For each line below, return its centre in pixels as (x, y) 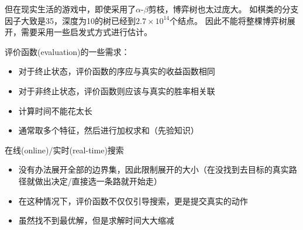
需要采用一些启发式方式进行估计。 (86, 32)
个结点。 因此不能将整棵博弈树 (228, 20)
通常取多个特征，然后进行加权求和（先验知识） (109, 130)
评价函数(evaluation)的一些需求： (67, 51)
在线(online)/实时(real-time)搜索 (64, 150)
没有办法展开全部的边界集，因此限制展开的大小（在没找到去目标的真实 (154, 169)
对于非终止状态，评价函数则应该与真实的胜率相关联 (117, 90)
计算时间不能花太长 (55, 110)
